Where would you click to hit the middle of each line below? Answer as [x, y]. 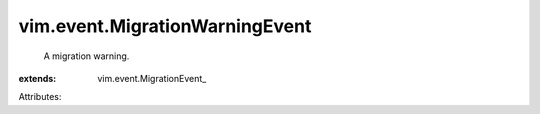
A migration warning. [86, 56]
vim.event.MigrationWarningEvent [165, 26]
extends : [37, 78]
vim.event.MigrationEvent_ [152, 78]
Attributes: [40, 97]
